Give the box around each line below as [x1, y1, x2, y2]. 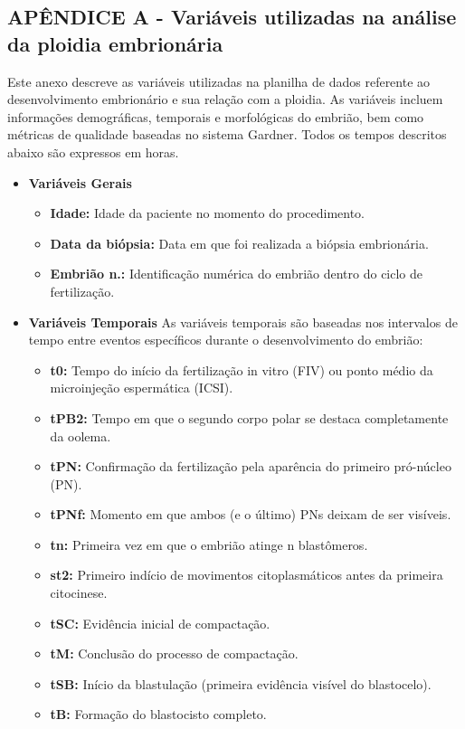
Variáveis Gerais [28, 173, 132, 192]
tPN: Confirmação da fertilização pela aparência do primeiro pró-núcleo [50, 457, 451, 476]
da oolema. [50, 426, 111, 445]
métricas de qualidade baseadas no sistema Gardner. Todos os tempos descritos [7, 125, 447, 144]
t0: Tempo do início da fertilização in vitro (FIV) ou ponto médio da [50, 360, 433, 379]
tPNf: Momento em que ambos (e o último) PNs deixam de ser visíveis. [50, 505, 451, 524]
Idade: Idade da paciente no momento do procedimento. [50, 204, 365, 222]
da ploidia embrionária [7, 29, 223, 57]
